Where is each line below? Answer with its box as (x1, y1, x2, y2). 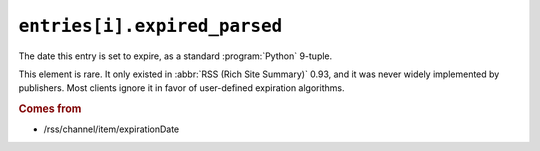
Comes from (18, 102, 82, 116)
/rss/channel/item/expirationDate (43, 123, 180, 135)
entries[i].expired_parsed (18, 15, 283, 37)
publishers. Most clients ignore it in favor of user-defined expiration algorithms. (18, 82, 345, 94)
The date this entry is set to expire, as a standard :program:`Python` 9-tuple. (18, 50, 333, 62)
